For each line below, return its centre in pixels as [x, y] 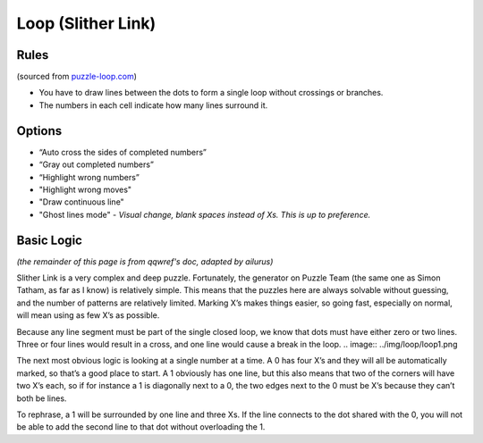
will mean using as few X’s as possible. [88, 315]
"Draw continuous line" [81, 202]
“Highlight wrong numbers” [89, 177]
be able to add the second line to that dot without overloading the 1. [141, 427]
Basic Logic [49, 240]
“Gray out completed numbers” [96, 164]
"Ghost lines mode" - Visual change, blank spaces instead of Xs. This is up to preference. [205, 214]
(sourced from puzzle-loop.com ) [77, 77]
